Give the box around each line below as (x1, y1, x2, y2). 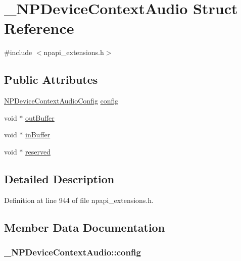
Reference (4, 18, 74, 38)
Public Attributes (4, 72, 98, 87)
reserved (25, 146, 51, 156)
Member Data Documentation (4, 219, 165, 235)
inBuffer (25, 129, 51, 140)
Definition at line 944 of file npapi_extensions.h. (4, 194, 154, 205)
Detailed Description (4, 171, 115, 186)
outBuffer (25, 112, 55, 123)
